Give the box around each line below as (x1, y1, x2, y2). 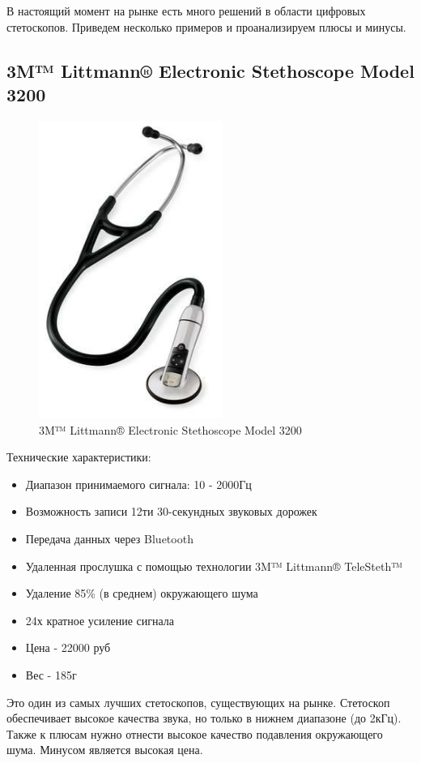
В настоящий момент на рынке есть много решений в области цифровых (6, 2, 366, 19)
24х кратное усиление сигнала (25, 611, 175, 628)
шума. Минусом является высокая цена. (6, 741, 203, 758)
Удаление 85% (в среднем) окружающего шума (25, 585, 258, 602)
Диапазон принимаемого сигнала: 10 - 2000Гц (25, 475, 252, 492)
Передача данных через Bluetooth (25, 529, 193, 547)
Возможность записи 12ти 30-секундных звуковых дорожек (25, 503, 317, 520)
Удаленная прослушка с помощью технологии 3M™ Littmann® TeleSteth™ (25, 557, 403, 574)
